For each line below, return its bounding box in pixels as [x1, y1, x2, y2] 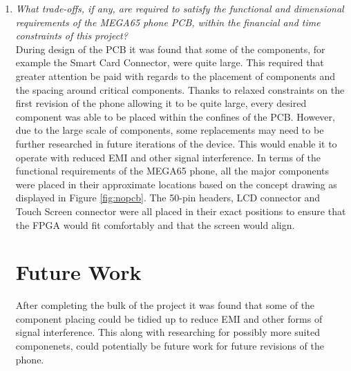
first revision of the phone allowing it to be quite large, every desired [15, 96, 307, 110]
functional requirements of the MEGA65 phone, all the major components [15, 163, 330, 178]
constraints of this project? [15, 28, 128, 43]
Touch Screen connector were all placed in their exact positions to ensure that [15, 203, 346, 218]
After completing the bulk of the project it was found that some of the [15, 298, 315, 312]
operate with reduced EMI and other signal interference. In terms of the [15, 150, 321, 164]
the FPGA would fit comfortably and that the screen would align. [15, 217, 295, 232]
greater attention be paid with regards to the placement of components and [15, 68, 336, 83]
